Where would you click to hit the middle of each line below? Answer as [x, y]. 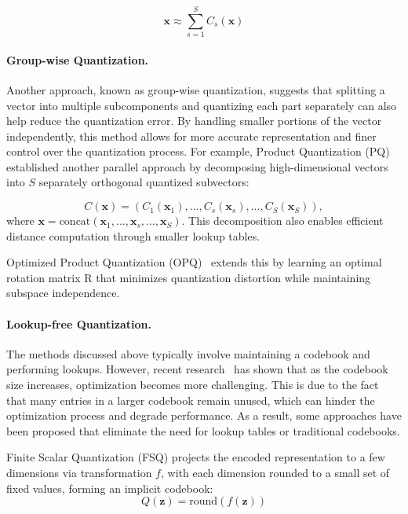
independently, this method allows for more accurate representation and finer [191, 136]
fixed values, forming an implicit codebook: [110, 488]
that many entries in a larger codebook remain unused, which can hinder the [191, 400]
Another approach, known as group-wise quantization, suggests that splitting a [196, 89]
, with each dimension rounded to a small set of [275, 472]
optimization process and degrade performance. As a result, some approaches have [204, 415]
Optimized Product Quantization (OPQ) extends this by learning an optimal [194, 262]
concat [75, 222]
